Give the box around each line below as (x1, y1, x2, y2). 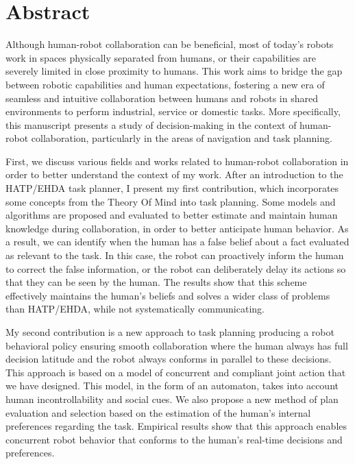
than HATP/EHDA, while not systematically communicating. (5, 302, 265, 316)
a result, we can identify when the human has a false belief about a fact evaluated (5, 234, 350, 249)
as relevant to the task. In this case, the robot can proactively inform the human (5, 248, 344, 262)
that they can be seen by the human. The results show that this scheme (5, 275, 307, 289)
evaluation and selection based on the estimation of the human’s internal (5, 405, 311, 419)
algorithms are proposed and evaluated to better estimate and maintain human (5, 208, 338, 222)
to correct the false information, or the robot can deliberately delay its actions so (5, 261, 346, 276)
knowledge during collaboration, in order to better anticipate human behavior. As (5, 221, 349, 235)
